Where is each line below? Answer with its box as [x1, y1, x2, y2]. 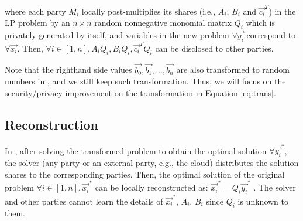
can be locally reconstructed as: [95, 181, 208, 193]
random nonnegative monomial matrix [94, 16, 232, 29]
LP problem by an [5, 16, 70, 29]
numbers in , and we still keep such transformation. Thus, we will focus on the [5, 75, 286, 87]
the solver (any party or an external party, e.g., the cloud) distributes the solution [5, 157, 299, 169]
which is [246, 16, 276, 29]
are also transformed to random [176, 63, 290, 76]
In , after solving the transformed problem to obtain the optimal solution [5, 144, 267, 157]
